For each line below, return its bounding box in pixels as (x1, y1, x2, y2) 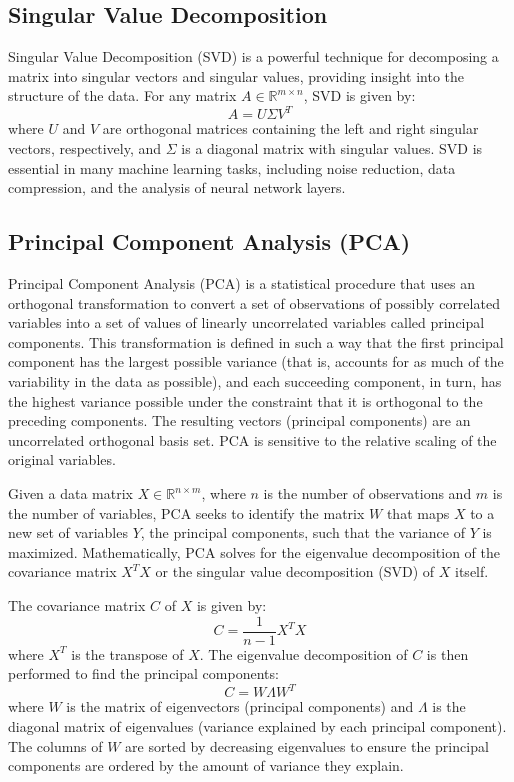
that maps (386, 502, 450, 523)
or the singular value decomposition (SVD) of (155, 561, 435, 582)
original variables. (8, 449, 116, 470)
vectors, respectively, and (8, 138, 162, 159)
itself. (455, 561, 489, 582)
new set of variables (8, 522, 128, 543)
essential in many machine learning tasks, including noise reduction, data (8, 157, 456, 178)
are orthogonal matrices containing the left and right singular (102, 118, 479, 139)
